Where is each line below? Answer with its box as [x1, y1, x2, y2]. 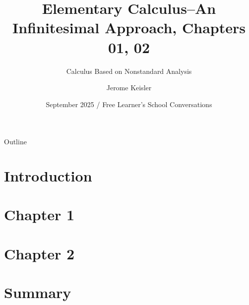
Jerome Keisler [106, 82, 152, 93]
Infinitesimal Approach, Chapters [12, 17, 246, 38]
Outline [4, 136, 27, 147]
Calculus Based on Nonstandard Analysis [66, 65, 192, 76]
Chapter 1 [4, 204, 75, 225]
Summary [4, 282, 71, 303]
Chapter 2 [4, 243, 75, 263]
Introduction [4, 166, 92, 186]
